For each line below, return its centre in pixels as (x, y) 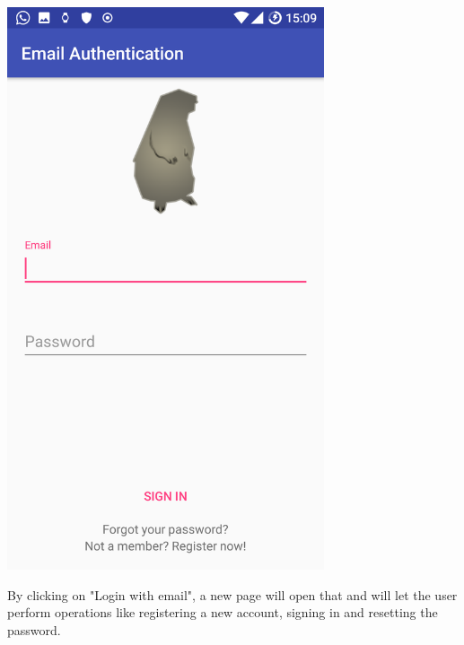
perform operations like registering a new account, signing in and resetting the (223, 612)
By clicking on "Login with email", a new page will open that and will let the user (232, 594)
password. (34, 629)
